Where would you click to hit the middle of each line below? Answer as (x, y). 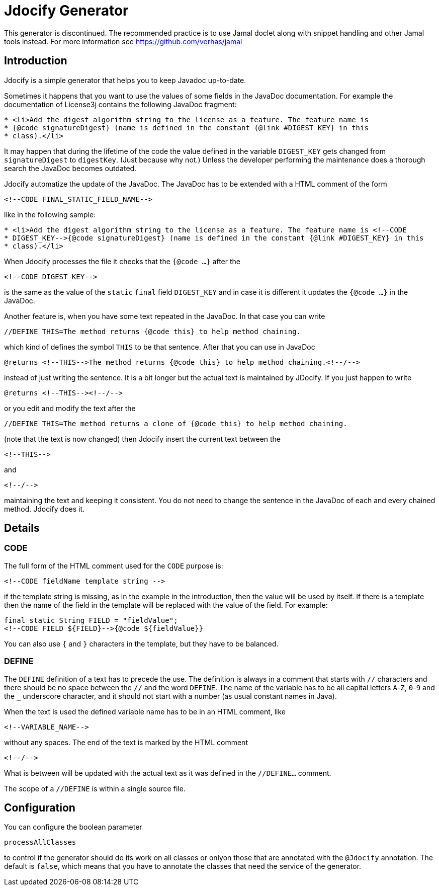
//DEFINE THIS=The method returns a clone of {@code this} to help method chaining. (176, 423)
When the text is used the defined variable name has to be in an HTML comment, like (145, 711)
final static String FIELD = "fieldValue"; (91, 620)
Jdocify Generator (66, 11)
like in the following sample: (50, 214)
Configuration (40, 807)
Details (22, 528)
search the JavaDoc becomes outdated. (70, 168)
